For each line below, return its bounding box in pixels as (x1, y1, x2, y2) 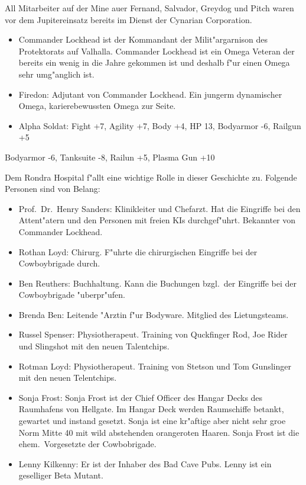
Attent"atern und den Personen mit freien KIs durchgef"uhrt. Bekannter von (18, 214, 296, 226)
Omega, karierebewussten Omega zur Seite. (18, 99, 176, 112)
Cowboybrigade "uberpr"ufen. (18, 288, 125, 301)
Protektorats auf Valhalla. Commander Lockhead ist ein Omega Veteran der (18, 44, 295, 57)
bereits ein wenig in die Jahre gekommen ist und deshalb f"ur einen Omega (18, 56, 290, 69)
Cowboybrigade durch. (18, 257, 100, 269)
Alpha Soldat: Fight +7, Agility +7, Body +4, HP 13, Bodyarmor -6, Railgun (18, 119, 301, 131)
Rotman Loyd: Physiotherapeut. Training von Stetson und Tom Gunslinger (18, 359, 291, 372)
